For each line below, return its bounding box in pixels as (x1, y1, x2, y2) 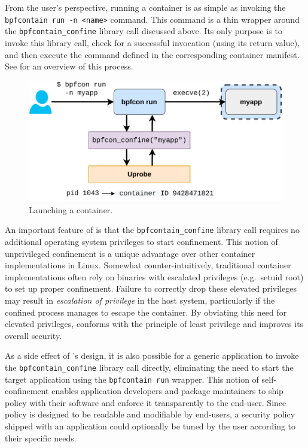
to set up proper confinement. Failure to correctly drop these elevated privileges (5, 282, 297, 295)
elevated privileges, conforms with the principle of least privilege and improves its (5, 317, 304, 330)
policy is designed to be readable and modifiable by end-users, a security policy (5, 408, 295, 420)
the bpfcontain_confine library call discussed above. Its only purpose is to (5, 25, 282, 37)
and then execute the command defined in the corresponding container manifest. (5, 48, 300, 60)
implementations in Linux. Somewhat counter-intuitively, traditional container (5, 259, 291, 271)
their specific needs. (5, 431, 77, 444)
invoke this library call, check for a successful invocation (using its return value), (5, 36, 300, 49)
